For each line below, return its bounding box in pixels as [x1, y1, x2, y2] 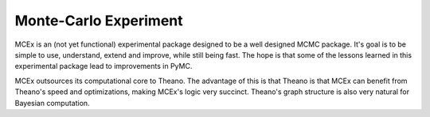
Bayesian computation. [14, 98, 91, 108]
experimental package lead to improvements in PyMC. [14, 62, 193, 71]
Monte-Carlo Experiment [14, 12, 183, 29]
